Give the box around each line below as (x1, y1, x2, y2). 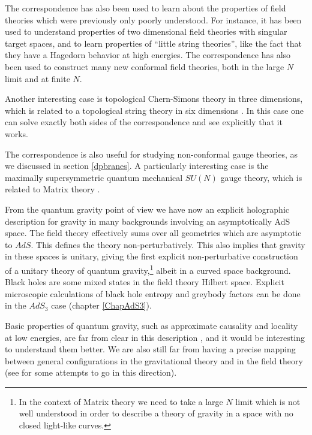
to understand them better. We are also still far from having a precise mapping (5, 343, 296, 355)
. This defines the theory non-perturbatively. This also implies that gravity (31, 238, 305, 250)
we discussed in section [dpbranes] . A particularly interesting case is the (5, 159, 269, 172)
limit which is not (235, 395, 301, 407)
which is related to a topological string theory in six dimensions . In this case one (5, 104, 304, 116)
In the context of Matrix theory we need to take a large (19, 395, 223, 407)
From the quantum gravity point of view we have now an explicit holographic (5, 203, 289, 215)
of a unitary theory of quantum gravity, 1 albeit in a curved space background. (5, 262, 291, 276)
